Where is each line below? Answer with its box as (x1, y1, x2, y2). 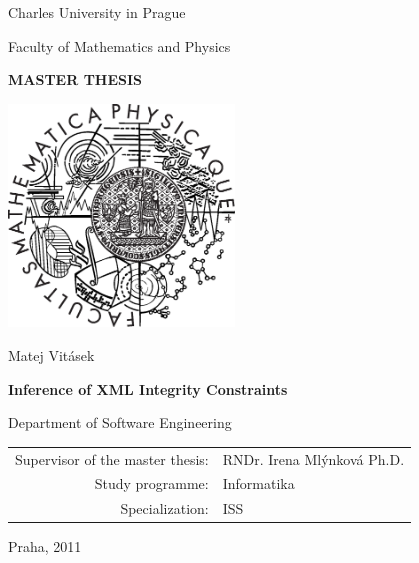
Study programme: (94, 473, 209, 494)
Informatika (222, 473, 295, 494)
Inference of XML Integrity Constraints (8, 378, 288, 399)
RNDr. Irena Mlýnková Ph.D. (222, 448, 405, 469)
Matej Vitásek (8, 345, 95, 366)
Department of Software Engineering (8, 412, 232, 433)
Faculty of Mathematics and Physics (8, 35, 231, 56)
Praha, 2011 (8, 536, 82, 557)
